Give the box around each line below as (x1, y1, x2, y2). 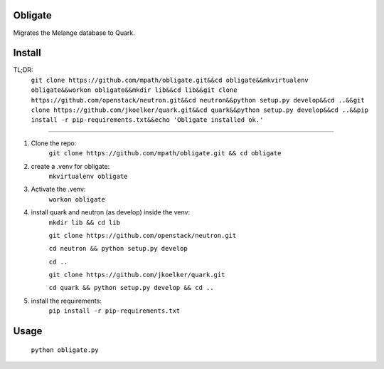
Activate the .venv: (31, 185, 86, 194)
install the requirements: (31, 296, 102, 305)
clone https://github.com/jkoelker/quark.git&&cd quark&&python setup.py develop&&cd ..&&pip (31, 105, 369, 114)
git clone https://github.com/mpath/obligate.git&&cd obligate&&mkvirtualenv (31, 76, 309, 84)
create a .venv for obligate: (31, 162, 110, 170)
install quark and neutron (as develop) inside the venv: (31, 208, 191, 217)
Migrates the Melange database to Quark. (13, 28, 135, 37)
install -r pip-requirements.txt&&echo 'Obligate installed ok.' (31, 116, 264, 124)
